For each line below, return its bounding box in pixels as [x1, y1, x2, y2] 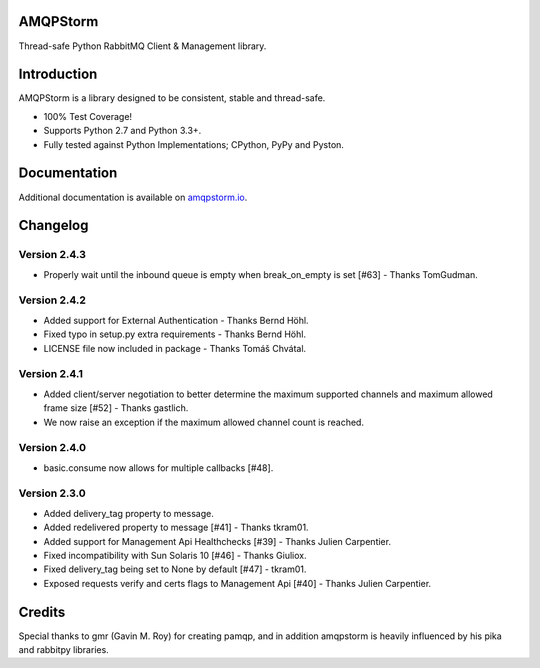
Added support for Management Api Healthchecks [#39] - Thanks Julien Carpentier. [43, 535, 392, 547]
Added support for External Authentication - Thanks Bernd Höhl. [43, 314, 309, 326]
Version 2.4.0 [18, 441, 87, 455]
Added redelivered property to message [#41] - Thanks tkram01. [43, 521, 309, 534]
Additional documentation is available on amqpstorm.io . [18, 191, 248, 203]
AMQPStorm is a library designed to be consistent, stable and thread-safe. [18, 92, 326, 104]
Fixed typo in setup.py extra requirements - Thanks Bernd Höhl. [43, 328, 307, 340]
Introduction [18, 66, 98, 83]
